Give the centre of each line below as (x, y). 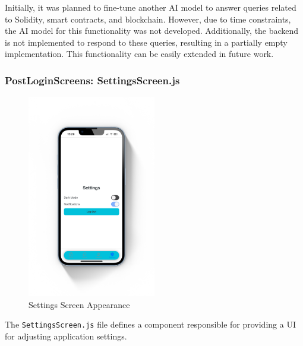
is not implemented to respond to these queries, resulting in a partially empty (146, 42)
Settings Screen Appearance (79, 304)
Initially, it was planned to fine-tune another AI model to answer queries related (151, 7)
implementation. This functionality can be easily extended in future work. (139, 54)
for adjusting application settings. (66, 336)
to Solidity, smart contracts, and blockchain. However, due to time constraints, (148, 19)
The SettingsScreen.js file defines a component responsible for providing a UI (150, 324)
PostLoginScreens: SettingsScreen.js (92, 80)
